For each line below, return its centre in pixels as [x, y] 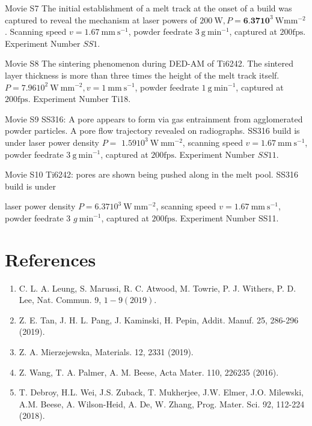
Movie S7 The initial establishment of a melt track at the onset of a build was [148, 8]
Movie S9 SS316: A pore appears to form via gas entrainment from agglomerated [154, 118]
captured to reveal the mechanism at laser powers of [101, 19]
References [50, 259]
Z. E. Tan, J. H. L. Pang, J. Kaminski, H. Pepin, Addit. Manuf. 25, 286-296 [159, 319]
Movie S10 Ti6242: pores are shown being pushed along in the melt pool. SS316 [151, 174]
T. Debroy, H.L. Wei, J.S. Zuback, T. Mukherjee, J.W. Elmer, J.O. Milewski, [161, 392]
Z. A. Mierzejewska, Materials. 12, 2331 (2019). [106, 352]
